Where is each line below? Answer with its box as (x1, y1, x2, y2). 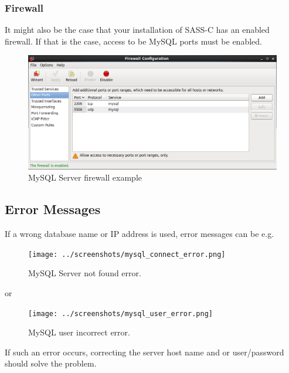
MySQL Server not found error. (28, 267, 141, 279)
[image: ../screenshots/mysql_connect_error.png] (28, 250, 226, 259)
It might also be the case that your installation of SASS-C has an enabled (5, 23, 270, 36)
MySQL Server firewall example (28, 171, 142, 184)
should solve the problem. (5, 357, 97, 369)
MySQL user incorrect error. (28, 326, 130, 338)
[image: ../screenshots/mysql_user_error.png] (28, 309, 213, 318)
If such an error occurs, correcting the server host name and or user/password (5, 345, 284, 358)
